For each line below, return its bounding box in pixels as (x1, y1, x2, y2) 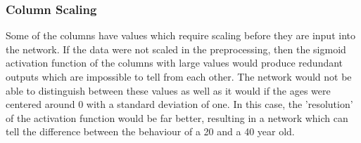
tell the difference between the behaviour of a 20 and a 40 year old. (6, 124, 295, 139)
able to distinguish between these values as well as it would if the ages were (6, 83, 331, 97)
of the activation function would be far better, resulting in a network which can (6, 110, 348, 125)
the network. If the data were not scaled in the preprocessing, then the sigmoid (6, 41, 346, 56)
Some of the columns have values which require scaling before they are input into (6, 28, 355, 43)
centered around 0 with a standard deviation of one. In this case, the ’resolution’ (6, 97, 353, 111)
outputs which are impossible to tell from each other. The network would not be (6, 69, 352, 83)
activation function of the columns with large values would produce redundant (6, 55, 343, 70)
